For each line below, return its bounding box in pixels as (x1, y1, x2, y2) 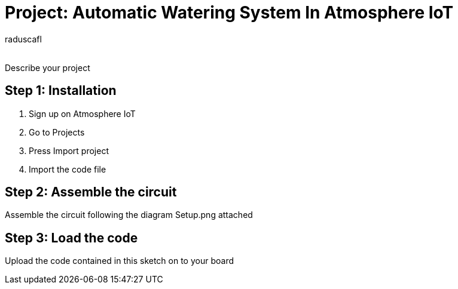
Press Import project (29, 145, 109, 156)
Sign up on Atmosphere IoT (29, 108, 136, 119)
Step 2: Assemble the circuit (5, 185, 177, 200)
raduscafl (5, 33, 42, 44)
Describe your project (5, 62, 90, 73)
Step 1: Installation (5, 83, 117, 99)
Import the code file (29, 164, 106, 174)
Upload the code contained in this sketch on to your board (5, 256, 234, 266)
